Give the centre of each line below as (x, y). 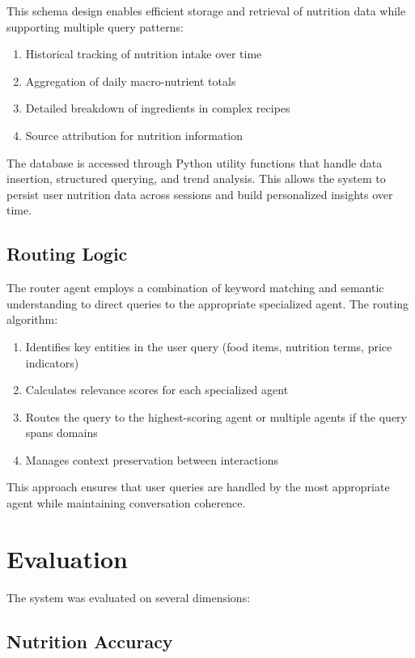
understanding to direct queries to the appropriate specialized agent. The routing (208, 303)
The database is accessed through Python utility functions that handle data (195, 162)
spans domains (61, 433)
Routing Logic (67, 254)
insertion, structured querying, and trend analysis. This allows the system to (196, 178)
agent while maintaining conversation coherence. (126, 503)
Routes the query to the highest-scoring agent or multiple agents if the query (216, 416)
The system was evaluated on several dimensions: (129, 597)
